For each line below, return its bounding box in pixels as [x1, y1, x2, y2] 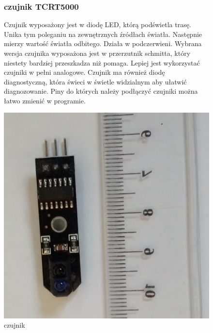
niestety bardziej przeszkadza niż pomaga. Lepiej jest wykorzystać [4, 57, 200, 67]
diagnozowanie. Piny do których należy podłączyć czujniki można [4, 86, 198, 96]
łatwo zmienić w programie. [4, 95, 86, 105]
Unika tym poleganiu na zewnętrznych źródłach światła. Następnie [4, 29, 202, 39]
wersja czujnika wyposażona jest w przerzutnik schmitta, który [4, 48, 191, 58]
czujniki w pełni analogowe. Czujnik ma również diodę [4, 67, 165, 77]
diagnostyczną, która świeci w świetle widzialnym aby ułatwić [4, 76, 187, 86]
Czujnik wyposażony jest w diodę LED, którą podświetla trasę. [4, 19, 191, 30]
